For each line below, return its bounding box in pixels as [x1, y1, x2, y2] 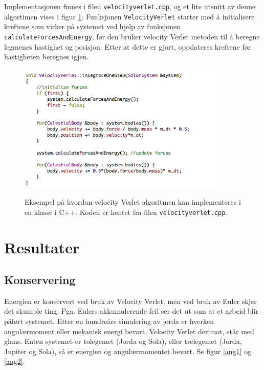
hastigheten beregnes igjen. [4, 51, 89, 62]
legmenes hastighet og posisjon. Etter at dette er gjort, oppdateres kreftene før [4, 41, 251, 52]
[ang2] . [4, 356, 25, 366]
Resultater [4, 236, 80, 257]
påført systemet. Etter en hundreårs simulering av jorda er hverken [4, 316, 214, 327]
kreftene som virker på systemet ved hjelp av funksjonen [4, 21, 181, 32]
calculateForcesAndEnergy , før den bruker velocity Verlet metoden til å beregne [4, 31, 260, 41]
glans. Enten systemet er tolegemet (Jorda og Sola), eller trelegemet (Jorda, [4, 336, 242, 346]
